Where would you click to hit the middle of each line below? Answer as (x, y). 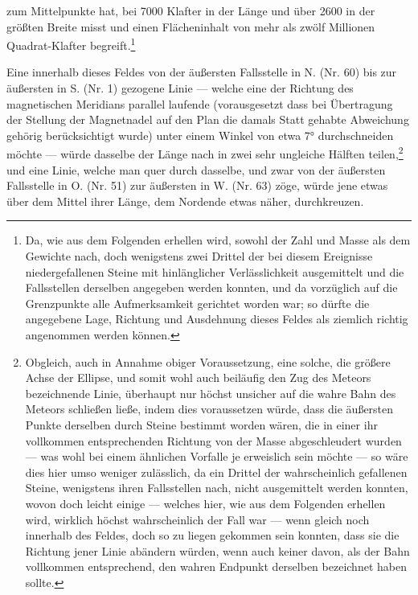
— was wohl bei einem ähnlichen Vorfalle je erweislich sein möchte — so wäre (217, 456)
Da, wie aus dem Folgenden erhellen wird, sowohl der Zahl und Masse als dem (218, 240)
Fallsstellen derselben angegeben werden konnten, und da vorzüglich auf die (211, 287)
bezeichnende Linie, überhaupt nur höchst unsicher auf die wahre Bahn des (211, 393)
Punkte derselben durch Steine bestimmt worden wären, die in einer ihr (201, 424)
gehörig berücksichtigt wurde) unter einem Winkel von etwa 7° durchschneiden (200, 135)
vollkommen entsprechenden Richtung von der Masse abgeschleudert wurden (213, 440)
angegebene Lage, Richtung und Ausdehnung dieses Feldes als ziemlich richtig (217, 319)
